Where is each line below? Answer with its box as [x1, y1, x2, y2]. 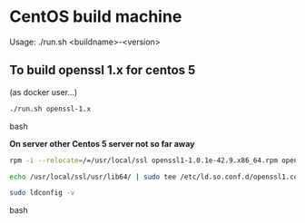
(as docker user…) [9, 86, 78, 97]
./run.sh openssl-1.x [9, 104, 92, 113]
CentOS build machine [9, 6, 182, 27]
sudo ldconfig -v [9, 189, 75, 198]
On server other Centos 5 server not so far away [9, 138, 195, 149]
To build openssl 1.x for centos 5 [9, 63, 196, 78]
